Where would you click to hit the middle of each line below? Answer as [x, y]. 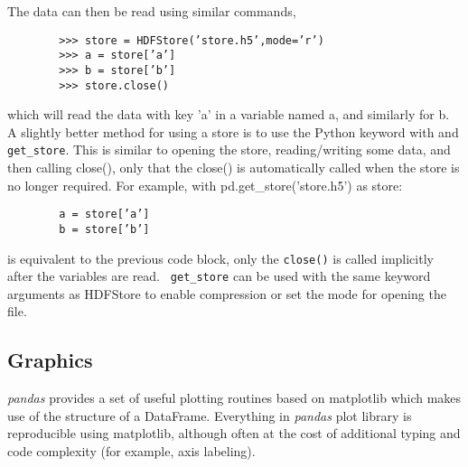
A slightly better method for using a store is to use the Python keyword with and [233, 131]
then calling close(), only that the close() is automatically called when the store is [234, 168]
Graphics [50, 360]
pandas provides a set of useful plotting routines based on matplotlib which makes [234, 398]
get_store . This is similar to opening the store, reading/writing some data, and [229, 149]
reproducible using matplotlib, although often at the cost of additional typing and [234, 433]
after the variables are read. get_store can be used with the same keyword [219, 276]
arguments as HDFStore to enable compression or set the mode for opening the [227, 293]
